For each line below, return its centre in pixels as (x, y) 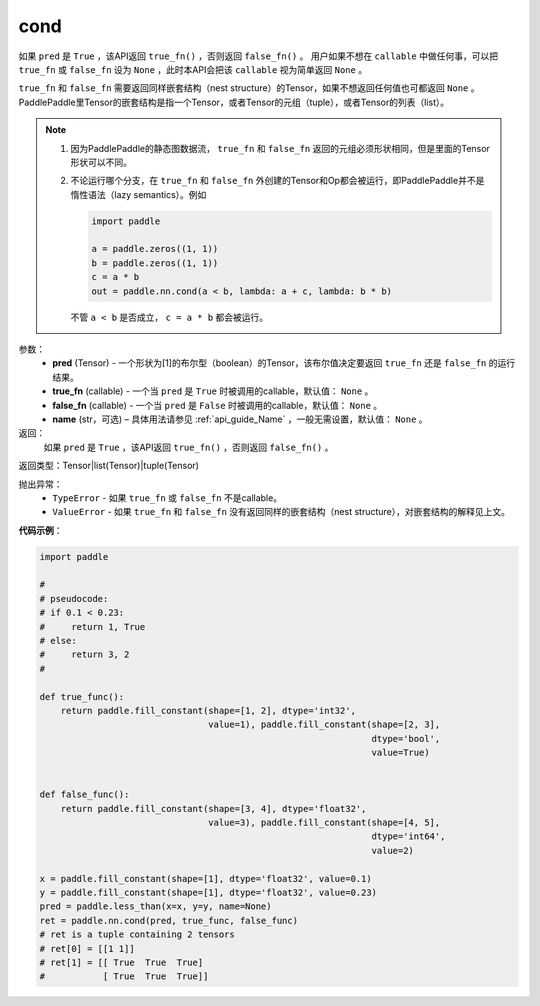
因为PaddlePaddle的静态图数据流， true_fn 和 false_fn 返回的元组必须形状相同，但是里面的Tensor (280, 148)
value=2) (393, 850)
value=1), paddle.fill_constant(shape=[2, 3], (324, 724)
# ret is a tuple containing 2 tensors (137, 934)
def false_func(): (84, 794)
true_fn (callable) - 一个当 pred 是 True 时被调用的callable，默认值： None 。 (213, 391)
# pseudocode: (74, 598)
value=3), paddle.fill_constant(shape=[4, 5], (324, 823)
